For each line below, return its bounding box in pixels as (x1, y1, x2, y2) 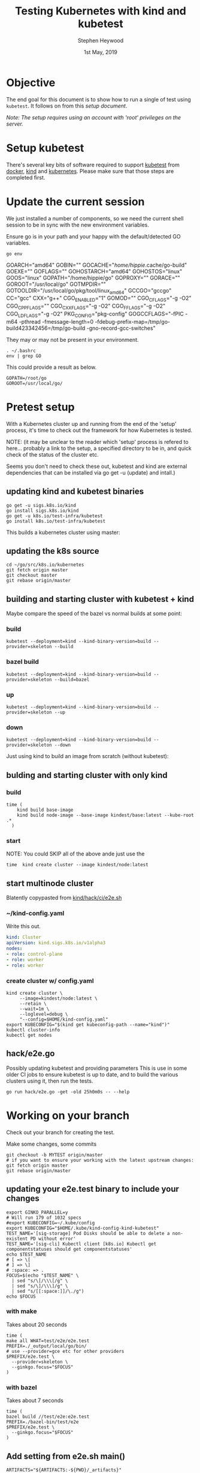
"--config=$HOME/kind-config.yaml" (19, 1016, 109, 1022)
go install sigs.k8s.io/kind (6, 508, 79, 514)
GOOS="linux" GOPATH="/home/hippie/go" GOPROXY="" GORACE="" (6, 274, 181, 281)
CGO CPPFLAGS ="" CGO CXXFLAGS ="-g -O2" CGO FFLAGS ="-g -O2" (6, 302, 166, 311)
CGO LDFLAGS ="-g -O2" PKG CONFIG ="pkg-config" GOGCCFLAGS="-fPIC (6, 310, 184, 319)
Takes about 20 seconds (6, 1320, 67, 1328)
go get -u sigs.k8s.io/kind (6, 502, 77, 508)
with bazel (6, 1383, 37, 1391)
